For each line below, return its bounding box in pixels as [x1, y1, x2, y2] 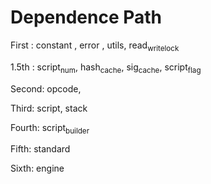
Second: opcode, [10, 82, 82, 95]
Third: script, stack [10, 102, 88, 114]
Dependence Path [10, 6, 163, 29]
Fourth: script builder [10, 121, 90, 136]
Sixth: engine [10, 162, 65, 175]
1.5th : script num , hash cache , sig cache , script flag [10, 61, 202, 75]
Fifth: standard [10, 143, 71, 155]
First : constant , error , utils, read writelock [10, 39, 180, 53]
